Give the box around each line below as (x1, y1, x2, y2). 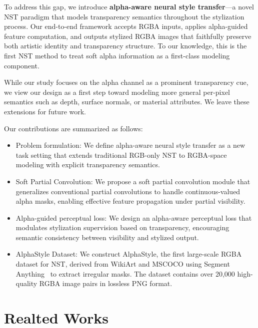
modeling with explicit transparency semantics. (15, 159, 160, 170)
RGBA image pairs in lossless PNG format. (39, 278, 172, 289)
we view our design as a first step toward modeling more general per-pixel (4, 86, 230, 97)
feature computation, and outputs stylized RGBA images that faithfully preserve (4, 30, 251, 41)
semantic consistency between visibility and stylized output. (15, 232, 199, 242)
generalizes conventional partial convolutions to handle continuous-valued (15, 186, 240, 196)
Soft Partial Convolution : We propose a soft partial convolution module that (15, 176, 250, 186)
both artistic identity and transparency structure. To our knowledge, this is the (4, 40, 247, 51)
